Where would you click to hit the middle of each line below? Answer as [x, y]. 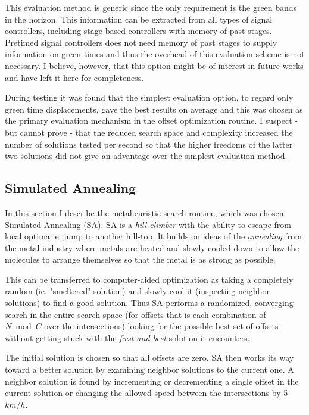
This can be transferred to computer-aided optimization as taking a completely [149, 279]
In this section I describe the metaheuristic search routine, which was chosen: [146, 212]
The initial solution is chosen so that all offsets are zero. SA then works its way [149, 358]
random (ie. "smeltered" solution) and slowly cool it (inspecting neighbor [137, 291]
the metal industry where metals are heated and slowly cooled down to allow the [152, 247]
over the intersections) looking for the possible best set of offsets [161, 326]
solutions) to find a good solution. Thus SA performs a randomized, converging [149, 303]
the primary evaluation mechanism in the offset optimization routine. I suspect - [151, 121]
